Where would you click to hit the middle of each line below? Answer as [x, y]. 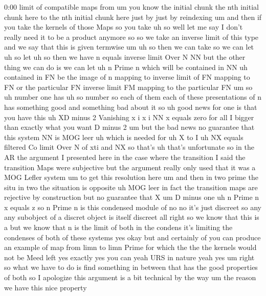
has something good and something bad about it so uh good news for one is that [131, 107]
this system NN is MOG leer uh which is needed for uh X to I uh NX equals [124, 137]
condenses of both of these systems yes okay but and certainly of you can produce [132, 237]
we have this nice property [46, 287]
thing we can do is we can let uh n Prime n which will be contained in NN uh [126, 67]
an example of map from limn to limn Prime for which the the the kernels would [130, 247]
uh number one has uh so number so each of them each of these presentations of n [133, 97]
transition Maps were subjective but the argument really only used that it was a [130, 167]
